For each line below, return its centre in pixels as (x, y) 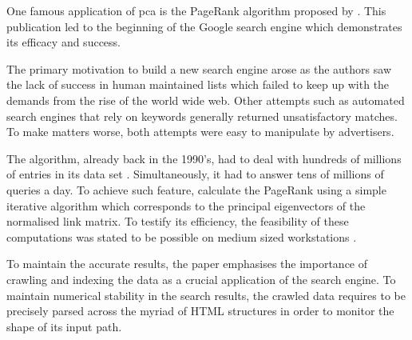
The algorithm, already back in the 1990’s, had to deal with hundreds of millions (204, 158)
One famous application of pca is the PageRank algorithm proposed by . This (196, 10)
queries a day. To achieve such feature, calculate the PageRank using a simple (196, 189)
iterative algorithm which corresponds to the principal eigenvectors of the (186, 205)
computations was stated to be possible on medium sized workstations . (182, 236)
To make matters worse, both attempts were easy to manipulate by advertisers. (200, 132)
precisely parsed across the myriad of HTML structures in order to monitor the (200, 311)
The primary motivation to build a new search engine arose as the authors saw (199, 68)
